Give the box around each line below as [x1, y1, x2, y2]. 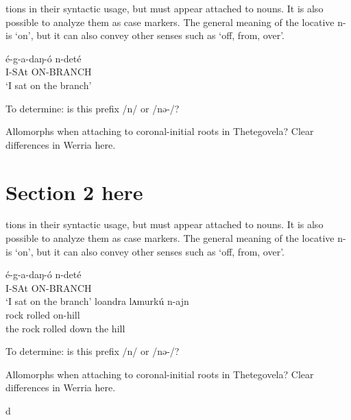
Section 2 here [5, 177, 143, 206]
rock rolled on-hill [5, 308, 80, 322]
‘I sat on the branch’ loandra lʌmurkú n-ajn [5, 294, 189, 308]
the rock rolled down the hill [5, 321, 125, 335]
